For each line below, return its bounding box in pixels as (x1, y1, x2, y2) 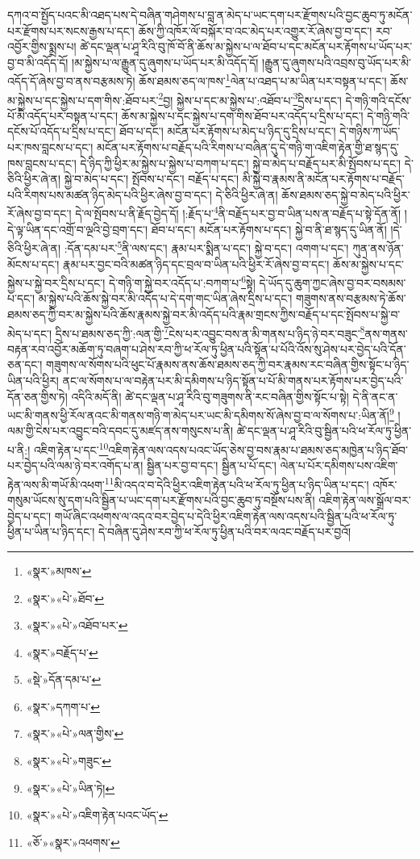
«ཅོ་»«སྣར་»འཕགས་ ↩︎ (26, 833, 120, 850)
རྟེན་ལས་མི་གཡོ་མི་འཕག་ (7, 476, 105, 492)
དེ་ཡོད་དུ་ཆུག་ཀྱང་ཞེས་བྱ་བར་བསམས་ (259, 274, 406, 291)
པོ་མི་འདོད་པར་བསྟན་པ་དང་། (7, 107, 119, 124)
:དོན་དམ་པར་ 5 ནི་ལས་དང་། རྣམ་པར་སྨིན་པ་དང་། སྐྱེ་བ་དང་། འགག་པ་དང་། (64, 237, 349, 256)
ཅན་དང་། (7, 356, 43, 373)
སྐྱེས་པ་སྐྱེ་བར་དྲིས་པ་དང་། (7, 274, 106, 291)
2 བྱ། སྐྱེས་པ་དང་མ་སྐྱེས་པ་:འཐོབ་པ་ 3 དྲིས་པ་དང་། (158, 89, 342, 108)
